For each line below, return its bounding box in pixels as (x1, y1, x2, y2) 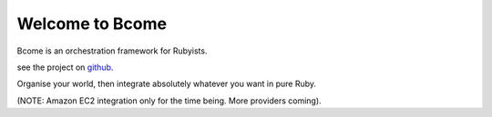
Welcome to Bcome (16, 14, 168, 34)
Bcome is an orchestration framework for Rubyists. (16, 45, 208, 56)
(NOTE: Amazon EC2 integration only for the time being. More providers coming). (16, 95, 323, 106)
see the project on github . (16, 62, 114, 73)
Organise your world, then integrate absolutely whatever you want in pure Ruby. (16, 78, 317, 90)
